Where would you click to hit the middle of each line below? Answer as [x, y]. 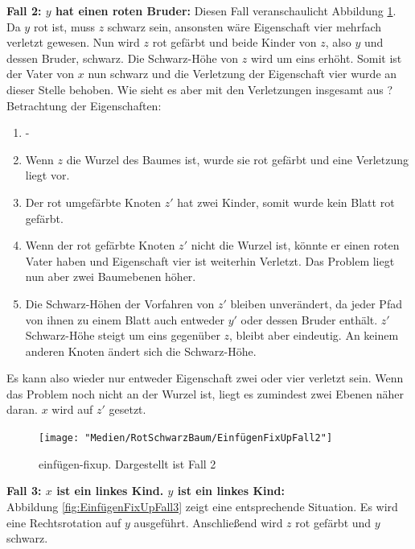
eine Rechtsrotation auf [64, 522]
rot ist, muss [64, 26]
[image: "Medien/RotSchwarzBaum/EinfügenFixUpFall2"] [186, 438]
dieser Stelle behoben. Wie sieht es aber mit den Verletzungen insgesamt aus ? [200, 89]
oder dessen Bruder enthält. [309, 319]
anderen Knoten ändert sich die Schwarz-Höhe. [141, 351]
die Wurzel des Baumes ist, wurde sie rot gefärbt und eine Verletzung [238, 159]
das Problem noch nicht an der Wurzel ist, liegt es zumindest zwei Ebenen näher [205, 393]
